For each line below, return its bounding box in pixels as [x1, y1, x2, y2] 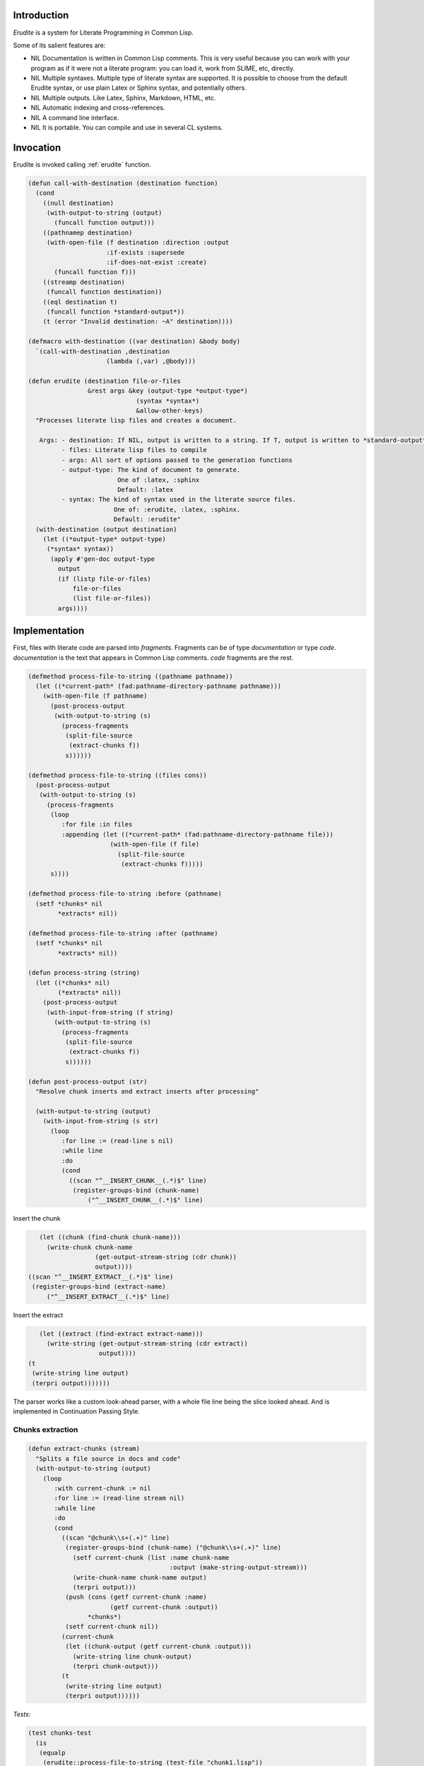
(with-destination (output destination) [35, 525, 177, 533]
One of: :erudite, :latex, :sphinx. [113, 505, 241, 514]
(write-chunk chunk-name [46, 1243, 133, 1251]
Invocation [13, 141, 61, 153]
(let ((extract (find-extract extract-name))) [39, 1329, 204, 1338]
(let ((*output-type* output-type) [42, 535, 166, 543]
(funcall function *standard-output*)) [46, 308, 185, 316]
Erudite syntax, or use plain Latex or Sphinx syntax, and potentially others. [30, 83, 247, 92]
